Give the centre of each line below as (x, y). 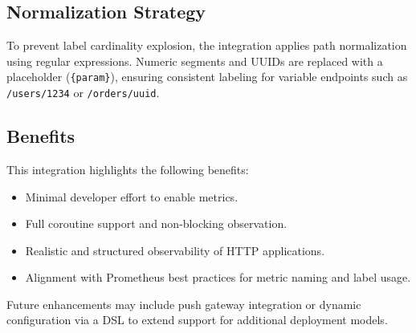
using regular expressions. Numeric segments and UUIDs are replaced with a (195, 61)
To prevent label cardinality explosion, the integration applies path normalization (207, 45)
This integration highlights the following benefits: (128, 169)
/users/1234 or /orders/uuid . (83, 93)
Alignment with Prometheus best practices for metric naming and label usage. (218, 277)
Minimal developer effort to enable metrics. (132, 196)
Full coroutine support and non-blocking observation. (156, 223)
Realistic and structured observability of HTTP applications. (175, 250)
